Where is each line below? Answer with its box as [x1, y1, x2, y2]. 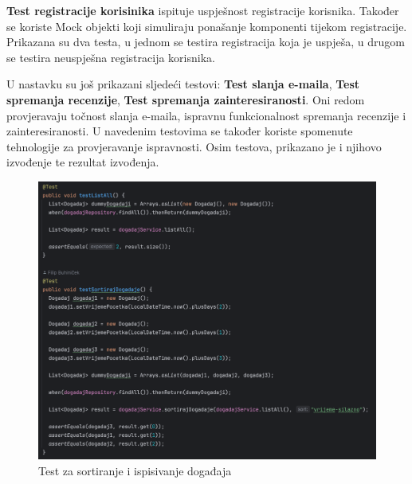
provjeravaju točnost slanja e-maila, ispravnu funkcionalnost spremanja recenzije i [6, 107, 406, 123]
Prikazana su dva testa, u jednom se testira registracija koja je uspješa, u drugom [6, 33, 405, 50]
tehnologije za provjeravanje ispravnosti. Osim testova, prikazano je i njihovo [6, 138, 382, 154]
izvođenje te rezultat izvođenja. [6, 154, 159, 170]
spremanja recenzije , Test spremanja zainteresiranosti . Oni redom [6, 91, 365, 107]
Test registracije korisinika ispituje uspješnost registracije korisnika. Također [6, 2, 399, 18]
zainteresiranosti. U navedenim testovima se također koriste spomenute [6, 123, 353, 139]
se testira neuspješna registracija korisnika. [6, 49, 215, 65]
